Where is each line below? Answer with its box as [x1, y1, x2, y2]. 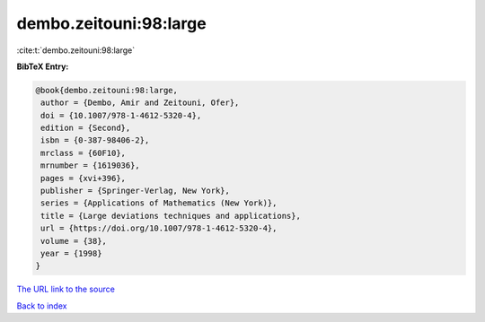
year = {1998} [40, 248, 102, 258]
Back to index [16, 300, 67, 311]
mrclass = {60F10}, [40, 148, 126, 158]
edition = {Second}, [40, 123, 131, 134]
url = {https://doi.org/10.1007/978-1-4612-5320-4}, [40, 223, 278, 233]
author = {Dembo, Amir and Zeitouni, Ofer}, [40, 98, 240, 108]
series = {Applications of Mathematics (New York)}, [40, 198, 278, 208]
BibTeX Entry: [16, 61, 69, 72]
